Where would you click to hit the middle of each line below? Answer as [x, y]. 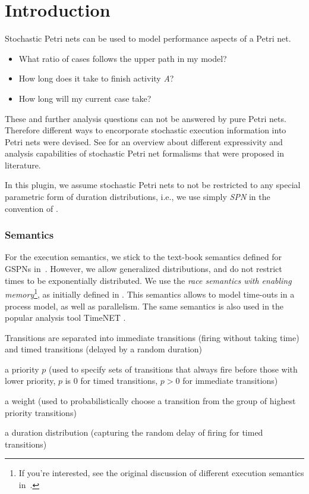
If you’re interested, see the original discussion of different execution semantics [161, 473]
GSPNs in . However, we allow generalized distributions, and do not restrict [144, 269]
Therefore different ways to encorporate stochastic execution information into [146, 130]
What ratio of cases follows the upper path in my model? [123, 58]
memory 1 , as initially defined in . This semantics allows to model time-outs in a [150, 293]
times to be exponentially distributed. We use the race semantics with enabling [148, 280]
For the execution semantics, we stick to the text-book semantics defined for [144, 257]
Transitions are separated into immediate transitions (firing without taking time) [152, 337]
